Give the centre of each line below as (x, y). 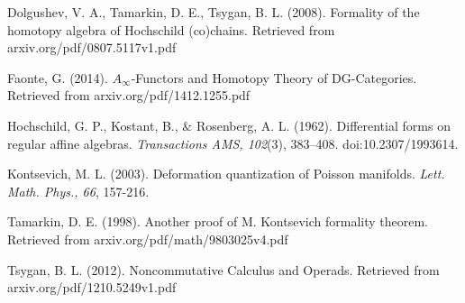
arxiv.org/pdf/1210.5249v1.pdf (92, 287)
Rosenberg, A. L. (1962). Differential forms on (323, 125)
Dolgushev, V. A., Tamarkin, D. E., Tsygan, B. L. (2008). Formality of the (214, 12)
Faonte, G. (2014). (58, 77)
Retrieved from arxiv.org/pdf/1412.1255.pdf (129, 95)
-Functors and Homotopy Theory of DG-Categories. (274, 77)
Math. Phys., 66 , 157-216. (78, 191)
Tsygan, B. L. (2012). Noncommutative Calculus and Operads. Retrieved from (223, 269)
